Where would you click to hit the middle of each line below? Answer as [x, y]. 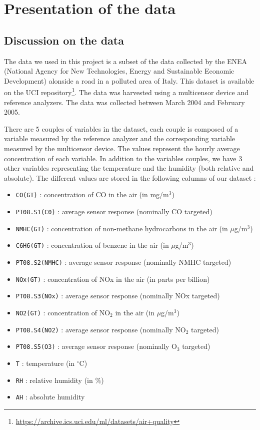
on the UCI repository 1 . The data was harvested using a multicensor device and [126, 92]
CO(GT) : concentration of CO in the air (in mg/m [92, 194]
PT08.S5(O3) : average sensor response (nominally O [96, 346]
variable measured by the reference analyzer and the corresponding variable [120, 138]
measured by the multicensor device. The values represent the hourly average [122, 148]
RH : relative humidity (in [54, 380]
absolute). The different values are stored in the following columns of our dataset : [130, 177]
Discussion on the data [64, 40]
